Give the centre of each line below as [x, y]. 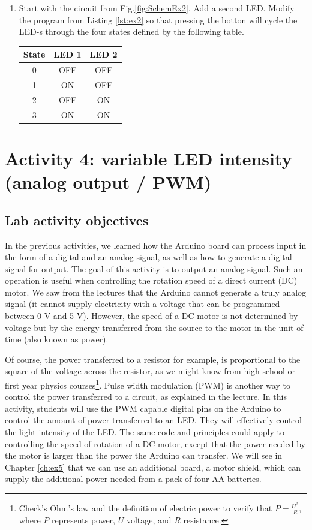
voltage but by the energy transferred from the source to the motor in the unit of [154, 327]
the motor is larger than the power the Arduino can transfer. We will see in [144, 455]
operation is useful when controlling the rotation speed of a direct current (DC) [151, 280]
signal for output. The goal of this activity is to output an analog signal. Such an [154, 268]
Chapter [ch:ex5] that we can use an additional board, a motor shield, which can [153, 467]
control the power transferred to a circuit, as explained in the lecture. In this [146, 397]
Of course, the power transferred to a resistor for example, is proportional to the [153, 359]
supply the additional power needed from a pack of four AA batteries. [133, 479]
